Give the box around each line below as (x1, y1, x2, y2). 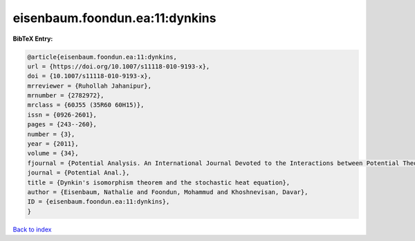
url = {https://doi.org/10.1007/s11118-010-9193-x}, (27, 62, 210, 70)
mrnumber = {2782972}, (27, 92, 104, 99)
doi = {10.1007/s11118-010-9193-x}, (27, 73, 152, 80)
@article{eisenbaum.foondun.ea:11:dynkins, (27, 52, 178, 61)
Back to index (12, 225, 52, 233)
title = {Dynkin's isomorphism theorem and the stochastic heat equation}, (27, 178, 290, 186)
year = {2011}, (27, 140, 79, 148)
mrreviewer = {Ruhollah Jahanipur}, (27, 81, 152, 90)
